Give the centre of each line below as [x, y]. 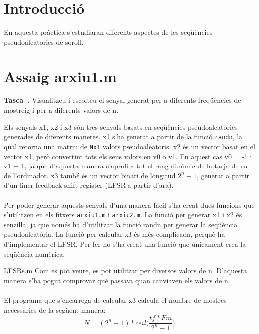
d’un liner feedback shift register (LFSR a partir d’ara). [89, 185]
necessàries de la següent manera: [55, 309]
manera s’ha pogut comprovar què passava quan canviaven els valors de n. [117, 280]
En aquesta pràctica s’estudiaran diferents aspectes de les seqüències [108, 32]
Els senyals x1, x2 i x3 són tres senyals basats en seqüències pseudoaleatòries [121, 126]
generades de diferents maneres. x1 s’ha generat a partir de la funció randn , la [123, 136]
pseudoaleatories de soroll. [44, 42]
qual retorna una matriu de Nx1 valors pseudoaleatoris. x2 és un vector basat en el [129, 146]
